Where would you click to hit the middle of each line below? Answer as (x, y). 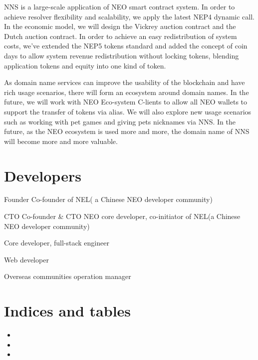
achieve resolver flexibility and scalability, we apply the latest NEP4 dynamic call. (129, 16)
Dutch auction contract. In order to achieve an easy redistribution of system (121, 36)
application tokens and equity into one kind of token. (85, 65)
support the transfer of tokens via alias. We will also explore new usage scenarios (128, 111)
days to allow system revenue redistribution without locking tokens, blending (122, 55)
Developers (43, 175)
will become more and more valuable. (61, 141)
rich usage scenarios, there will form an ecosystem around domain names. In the (127, 92)
